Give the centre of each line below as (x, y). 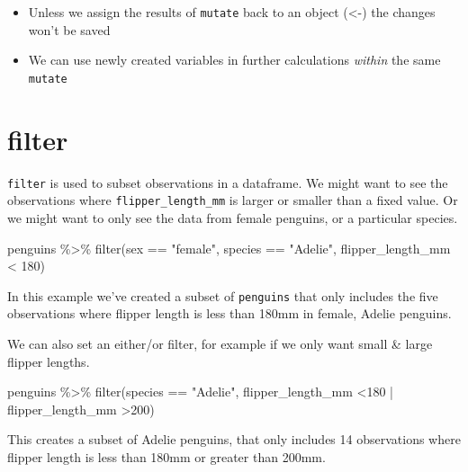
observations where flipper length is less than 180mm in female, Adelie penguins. (229, 313)
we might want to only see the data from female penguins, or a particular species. (233, 217)
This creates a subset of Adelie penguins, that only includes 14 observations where (234, 439)
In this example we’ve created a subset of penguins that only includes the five (223, 295)
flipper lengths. (49, 361)
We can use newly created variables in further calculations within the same (234, 60)
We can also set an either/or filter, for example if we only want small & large (220, 343)
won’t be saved (69, 29)
